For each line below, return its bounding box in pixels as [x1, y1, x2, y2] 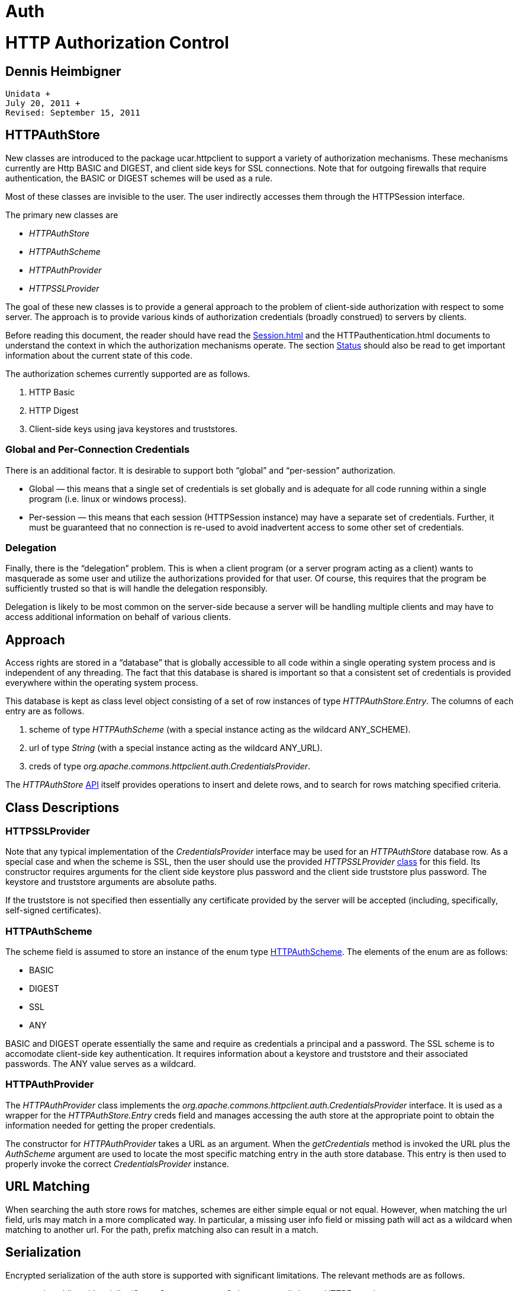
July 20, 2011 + [5, 98, 81, 108]
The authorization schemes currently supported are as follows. [5, 368, 250, 379]
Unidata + [5, 88, 50, 98]
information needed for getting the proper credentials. [5, 1120, 216, 1130]
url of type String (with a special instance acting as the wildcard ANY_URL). [29, 743, 323, 753]
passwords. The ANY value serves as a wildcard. [5, 1059, 196, 1069]
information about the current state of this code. [5, 350, 193, 360]
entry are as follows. [5, 706, 85, 717]
